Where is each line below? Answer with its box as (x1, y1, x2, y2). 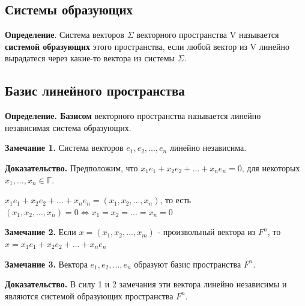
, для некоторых (241, 161, 300, 174)
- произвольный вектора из (157, 225, 256, 238)
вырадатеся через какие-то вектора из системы (5, 52, 175, 64)
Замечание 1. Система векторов (5, 141, 124, 154)
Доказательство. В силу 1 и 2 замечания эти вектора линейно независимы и (5, 278, 287, 290)
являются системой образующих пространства (5, 289, 174, 302)
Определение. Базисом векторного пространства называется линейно (5, 109, 261, 122)
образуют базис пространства (134, 257, 241, 270)
